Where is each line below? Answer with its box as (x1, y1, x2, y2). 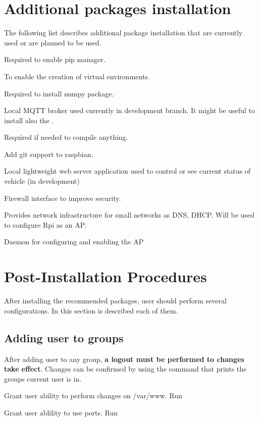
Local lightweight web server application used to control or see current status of (4, 166, 251, 176)
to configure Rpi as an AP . (4, 219, 87, 230)
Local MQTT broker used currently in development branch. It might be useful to (4, 105, 255, 116)
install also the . (4, 115, 54, 125)
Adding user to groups (4, 330, 124, 345)
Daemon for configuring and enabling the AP (4, 236, 144, 247)
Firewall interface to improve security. (4, 192, 121, 203)
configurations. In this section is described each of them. (4, 305, 178, 315)
